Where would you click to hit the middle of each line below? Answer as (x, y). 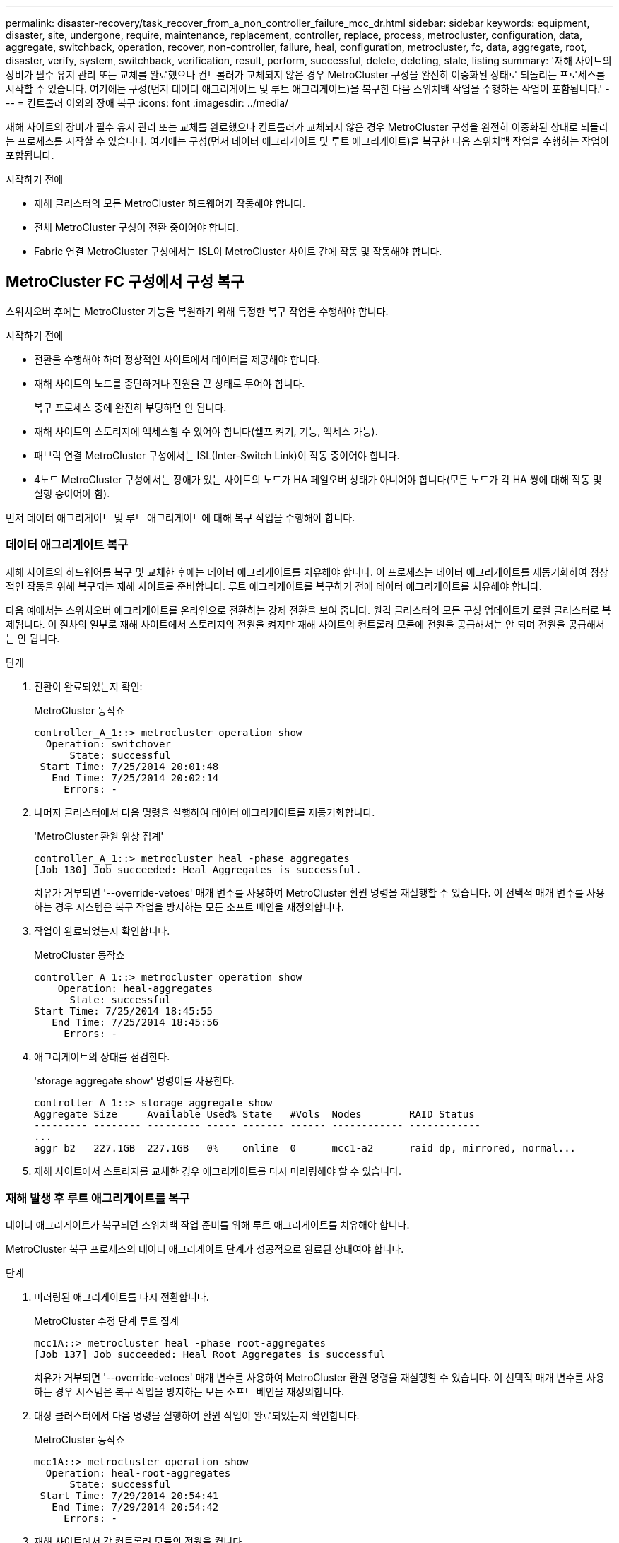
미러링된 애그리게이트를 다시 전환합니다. (122, 1297)
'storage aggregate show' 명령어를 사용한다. (134, 1080)
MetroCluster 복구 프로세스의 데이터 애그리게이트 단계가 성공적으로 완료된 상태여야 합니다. (205, 1249)
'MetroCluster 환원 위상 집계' (99, 836)
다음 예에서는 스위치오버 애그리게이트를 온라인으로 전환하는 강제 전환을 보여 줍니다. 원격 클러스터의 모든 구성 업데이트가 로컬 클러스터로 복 (308, 610)
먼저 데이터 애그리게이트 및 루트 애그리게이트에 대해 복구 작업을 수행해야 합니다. (181, 517)
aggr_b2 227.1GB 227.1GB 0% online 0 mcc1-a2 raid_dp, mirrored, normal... (305, 1148)
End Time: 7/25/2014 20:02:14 (135, 778)
